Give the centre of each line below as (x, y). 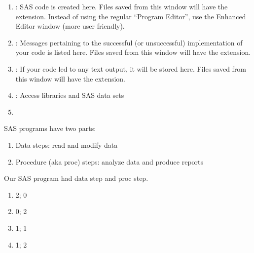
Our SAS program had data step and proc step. (76, 178)
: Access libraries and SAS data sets (70, 95)
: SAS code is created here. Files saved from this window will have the (122, 6)
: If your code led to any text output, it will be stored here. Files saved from (131, 68)
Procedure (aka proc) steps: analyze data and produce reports (109, 161)
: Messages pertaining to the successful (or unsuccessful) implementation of (129, 42)
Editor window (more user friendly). (70, 26)
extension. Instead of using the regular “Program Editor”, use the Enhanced (131, 16)
